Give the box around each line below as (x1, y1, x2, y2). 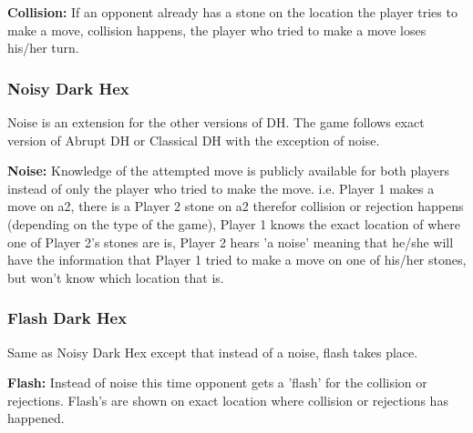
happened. (7, 408, 65, 428)
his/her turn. (7, 38, 79, 57)
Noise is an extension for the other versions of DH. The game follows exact (7, 113, 425, 131)
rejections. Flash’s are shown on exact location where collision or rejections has (7, 390, 448, 409)
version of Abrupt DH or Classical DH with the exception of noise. (7, 130, 380, 149)
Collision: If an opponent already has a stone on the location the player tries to (7, 3, 458, 21)
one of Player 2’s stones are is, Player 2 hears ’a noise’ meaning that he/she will (7, 232, 454, 251)
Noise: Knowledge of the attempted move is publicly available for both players (7, 161, 449, 180)
